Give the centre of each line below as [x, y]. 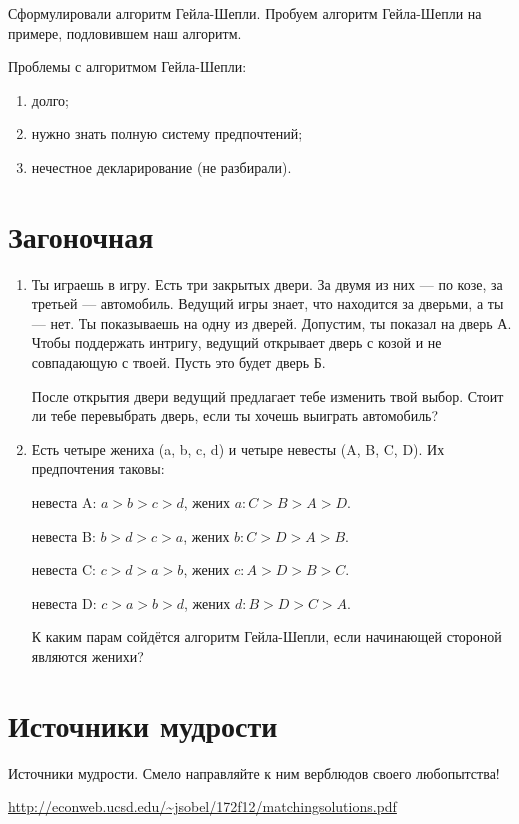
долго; [50, 99]
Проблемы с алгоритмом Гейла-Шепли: [127, 66]
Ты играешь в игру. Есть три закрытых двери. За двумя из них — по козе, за [267, 283]
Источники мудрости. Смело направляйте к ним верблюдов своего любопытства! [254, 772]
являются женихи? [87, 656]
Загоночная [81, 235]
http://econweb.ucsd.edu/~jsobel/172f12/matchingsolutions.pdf [202, 806]
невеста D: [64, 602]
